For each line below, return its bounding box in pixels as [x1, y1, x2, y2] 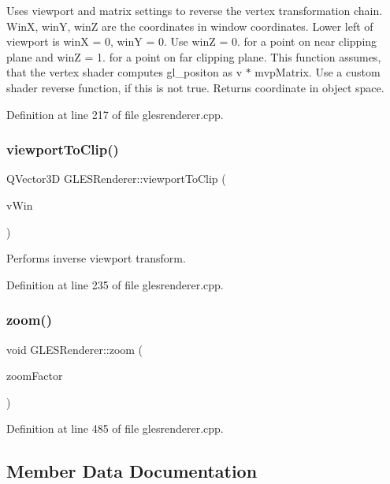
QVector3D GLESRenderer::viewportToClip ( [6, 170, 226, 187]
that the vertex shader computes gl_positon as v [6, 64, 243, 80]
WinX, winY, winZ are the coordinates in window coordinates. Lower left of [6, 17, 373, 34]
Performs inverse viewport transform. [6, 250, 186, 266]
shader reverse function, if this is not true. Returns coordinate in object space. [6, 79, 384, 95]
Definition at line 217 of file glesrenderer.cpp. [6, 106, 224, 122]
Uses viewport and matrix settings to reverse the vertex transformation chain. [6, 2, 383, 18]
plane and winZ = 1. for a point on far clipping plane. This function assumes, [6, 48, 381, 65]
